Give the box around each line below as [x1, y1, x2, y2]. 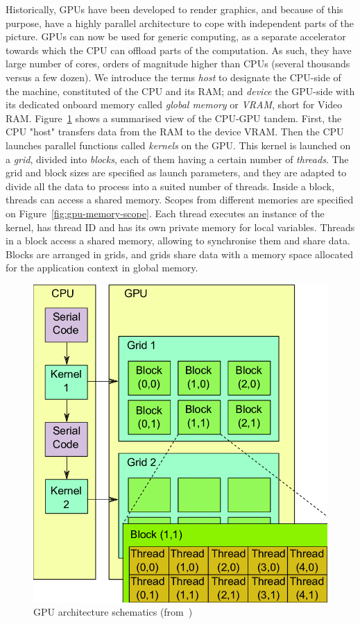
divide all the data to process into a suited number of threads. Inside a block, [6, 178, 334, 193]
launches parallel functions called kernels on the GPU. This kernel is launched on [6, 137, 351, 152]
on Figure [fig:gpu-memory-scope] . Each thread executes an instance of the [6, 205, 325, 220]
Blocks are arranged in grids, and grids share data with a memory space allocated [6, 246, 353, 261]
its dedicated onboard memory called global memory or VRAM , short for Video [6, 97, 343, 112]
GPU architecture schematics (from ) [33, 605, 193, 619]
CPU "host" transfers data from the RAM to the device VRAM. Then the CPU [6, 124, 344, 139]
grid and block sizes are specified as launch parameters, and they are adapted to [6, 165, 347, 180]
